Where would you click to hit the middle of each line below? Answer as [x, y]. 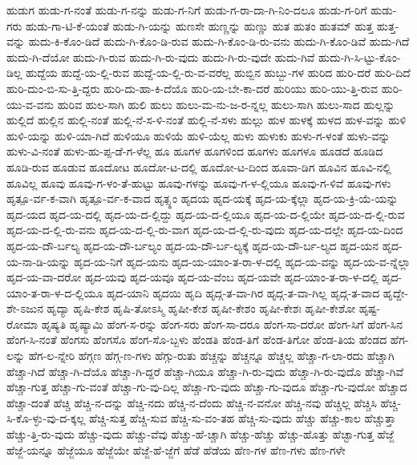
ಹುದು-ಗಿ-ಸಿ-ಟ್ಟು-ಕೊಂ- [360, 57]
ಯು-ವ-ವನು [30, 104]
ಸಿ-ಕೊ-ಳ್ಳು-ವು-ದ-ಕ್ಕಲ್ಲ [46, 418]
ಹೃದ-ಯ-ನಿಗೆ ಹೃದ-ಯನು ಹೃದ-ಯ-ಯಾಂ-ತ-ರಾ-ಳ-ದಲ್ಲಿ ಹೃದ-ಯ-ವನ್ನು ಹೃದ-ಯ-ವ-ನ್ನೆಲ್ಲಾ [242, 261]
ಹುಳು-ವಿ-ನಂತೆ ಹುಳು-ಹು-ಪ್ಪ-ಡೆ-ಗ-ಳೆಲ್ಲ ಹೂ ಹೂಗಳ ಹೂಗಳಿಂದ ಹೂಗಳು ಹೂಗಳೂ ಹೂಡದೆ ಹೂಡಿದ [195, 151]
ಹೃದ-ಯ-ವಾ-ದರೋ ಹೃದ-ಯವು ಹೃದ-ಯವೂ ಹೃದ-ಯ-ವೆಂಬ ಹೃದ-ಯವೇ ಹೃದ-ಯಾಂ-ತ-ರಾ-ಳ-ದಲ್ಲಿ [192, 277]
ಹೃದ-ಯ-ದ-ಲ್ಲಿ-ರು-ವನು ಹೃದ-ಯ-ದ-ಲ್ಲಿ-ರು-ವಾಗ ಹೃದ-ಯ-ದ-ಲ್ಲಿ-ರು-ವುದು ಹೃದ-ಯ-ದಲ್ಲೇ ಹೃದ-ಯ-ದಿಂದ [205, 230]
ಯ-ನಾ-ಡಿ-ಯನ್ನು [38, 261]
